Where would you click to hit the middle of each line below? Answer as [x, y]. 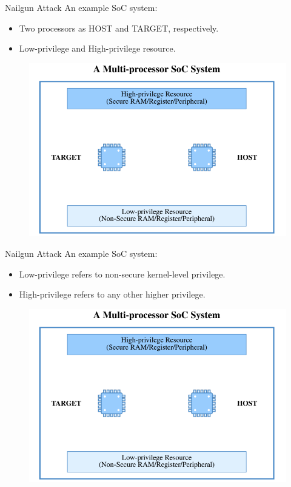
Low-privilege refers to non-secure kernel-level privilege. [122, 274]
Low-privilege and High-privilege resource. [97, 48]
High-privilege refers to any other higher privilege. [112, 294]
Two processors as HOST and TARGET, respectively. [119, 28]
